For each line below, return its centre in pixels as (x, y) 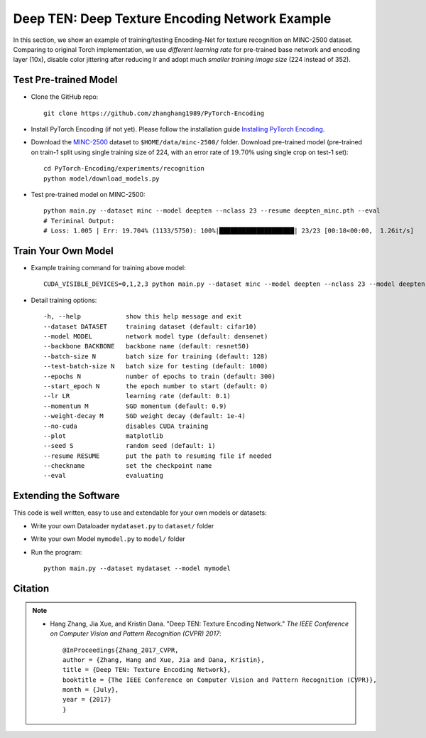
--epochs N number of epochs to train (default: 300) (160, 376)
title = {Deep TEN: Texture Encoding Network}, (147, 670)
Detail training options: (64, 300)
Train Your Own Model (63, 251)
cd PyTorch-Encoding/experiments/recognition (124, 169)
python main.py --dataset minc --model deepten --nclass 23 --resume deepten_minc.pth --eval (212, 211)
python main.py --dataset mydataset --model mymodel (137, 568)
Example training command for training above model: (108, 268)
